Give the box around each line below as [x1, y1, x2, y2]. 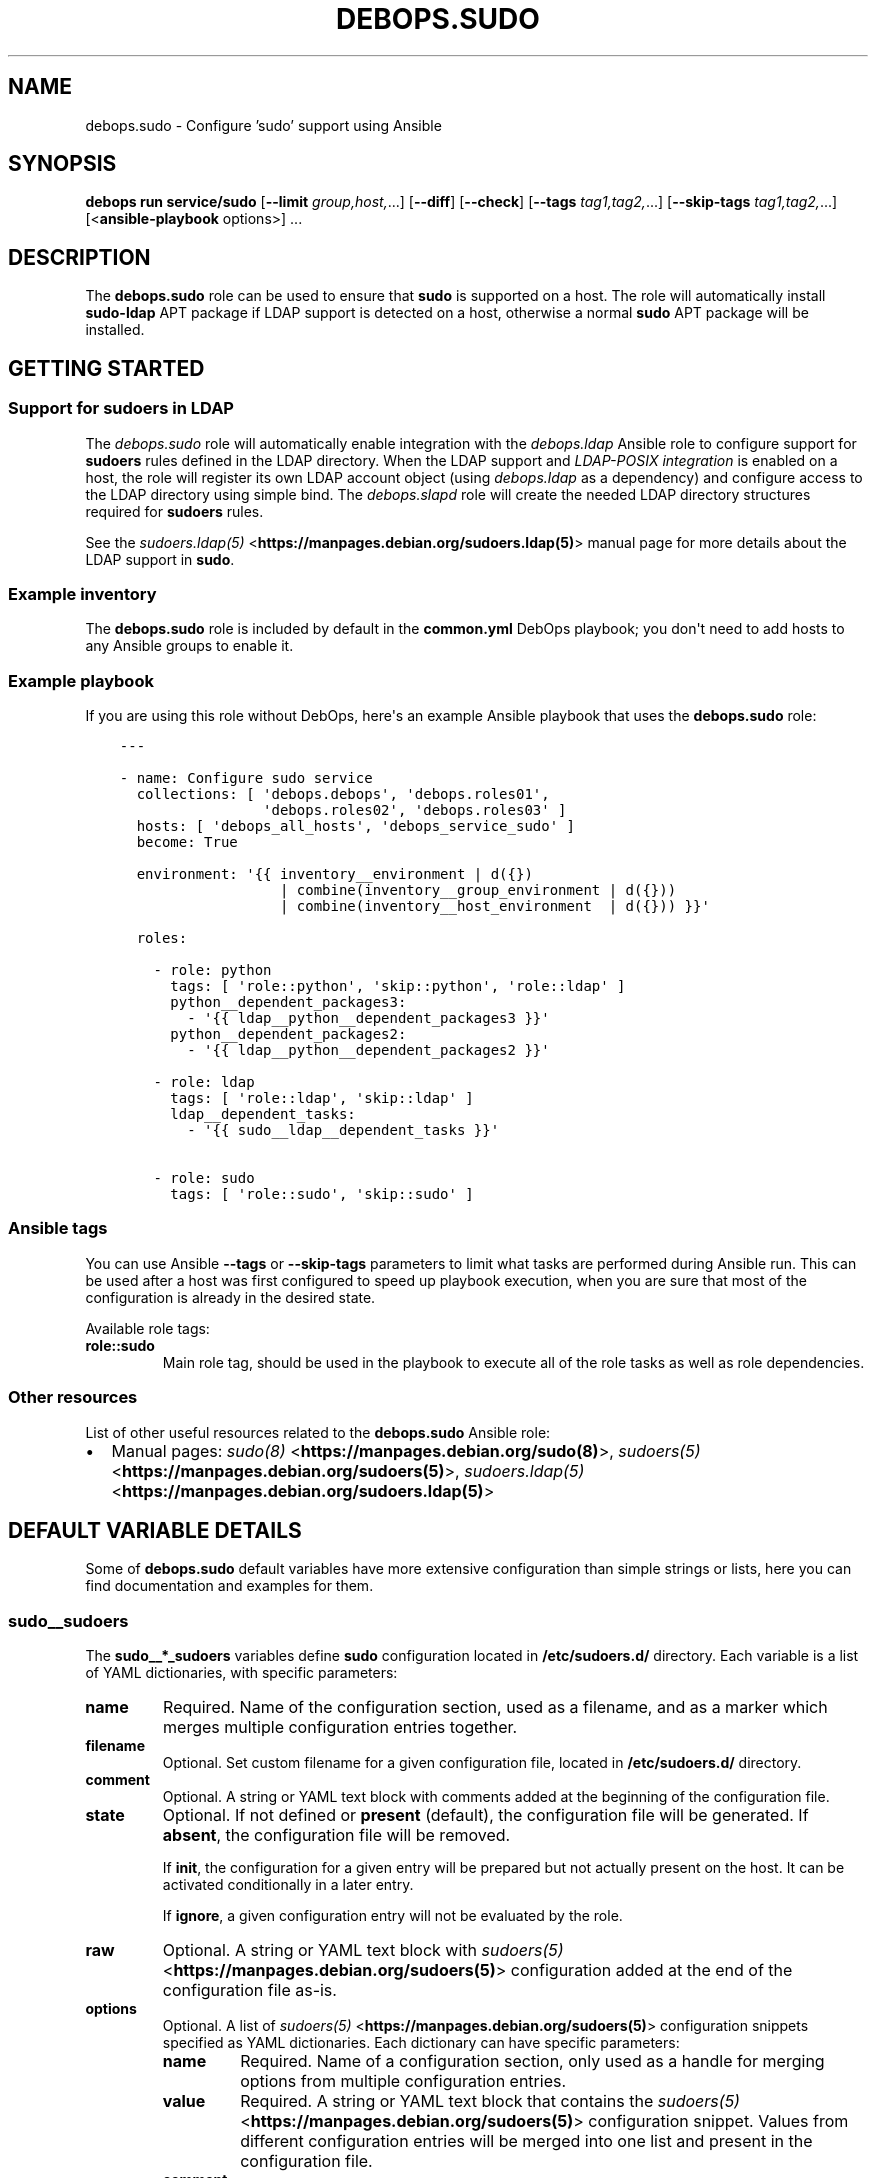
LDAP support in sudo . [85, 550, 235, 568]
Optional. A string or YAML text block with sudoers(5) [162, 1940, 564, 1961]
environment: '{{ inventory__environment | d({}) [136, 866, 533, 882]
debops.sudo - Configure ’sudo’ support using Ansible [85, 116, 442, 134]
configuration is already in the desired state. [85, 1288, 376, 1306]
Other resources [8, 1387, 138, 1408]
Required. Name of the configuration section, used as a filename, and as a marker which [163, 1697, 828, 1718]
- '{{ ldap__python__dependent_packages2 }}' [187, 1042, 550, 1058]
